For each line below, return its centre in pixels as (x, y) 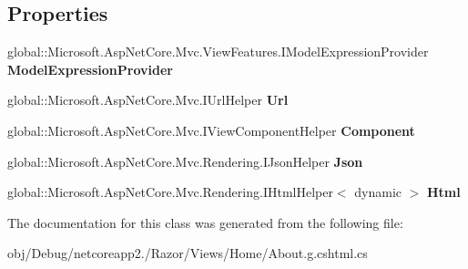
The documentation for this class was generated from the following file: (205, 222)
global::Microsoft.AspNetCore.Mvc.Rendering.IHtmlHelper (170, 192)
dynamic (378, 192)
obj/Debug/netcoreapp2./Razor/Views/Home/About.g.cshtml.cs (188, 253)
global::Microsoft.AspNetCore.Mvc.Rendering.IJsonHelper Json (185, 161)
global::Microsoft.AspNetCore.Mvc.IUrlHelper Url (148, 100)
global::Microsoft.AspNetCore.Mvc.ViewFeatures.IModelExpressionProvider (218, 52)
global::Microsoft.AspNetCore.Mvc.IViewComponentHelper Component (211, 130)
